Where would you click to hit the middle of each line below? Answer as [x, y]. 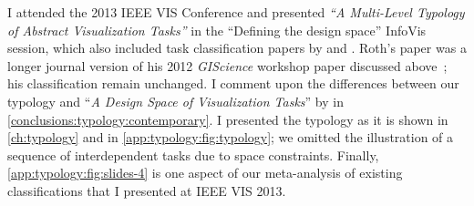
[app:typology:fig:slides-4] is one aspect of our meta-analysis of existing [205, 173]
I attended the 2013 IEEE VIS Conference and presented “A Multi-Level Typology [236, 12]
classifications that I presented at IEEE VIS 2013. [147, 190]
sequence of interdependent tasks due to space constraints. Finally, [193, 154]
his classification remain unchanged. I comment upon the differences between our [233, 83]
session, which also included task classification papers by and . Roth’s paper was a [237, 48]
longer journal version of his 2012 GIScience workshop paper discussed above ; [227, 65]
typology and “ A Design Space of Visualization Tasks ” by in [175, 101]
